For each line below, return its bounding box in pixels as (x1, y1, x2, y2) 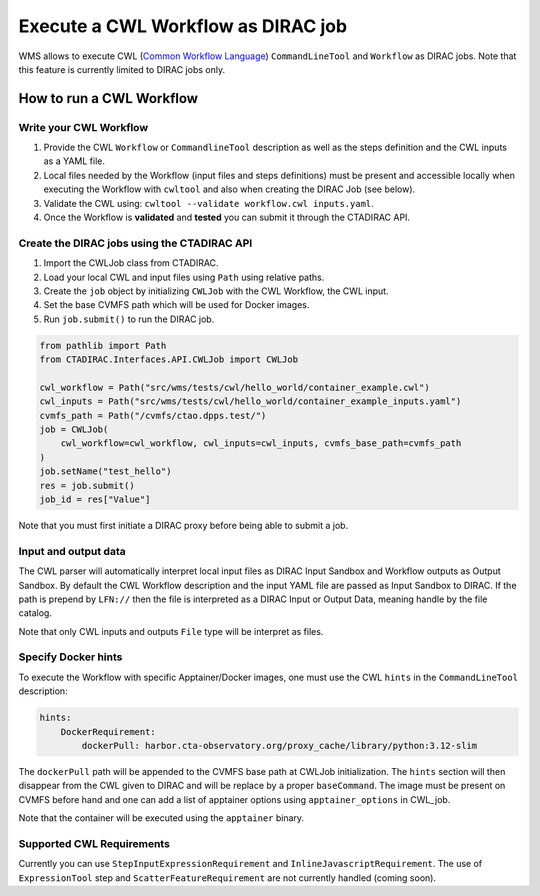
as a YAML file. (43, 155, 105, 167)
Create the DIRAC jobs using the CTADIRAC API (18, 236, 253, 250)
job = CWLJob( (39, 424, 109, 435)
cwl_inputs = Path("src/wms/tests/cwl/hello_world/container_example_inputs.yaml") (39, 396, 462, 407)
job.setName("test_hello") (39, 466, 172, 477)
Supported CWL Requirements (18, 836, 170, 850)
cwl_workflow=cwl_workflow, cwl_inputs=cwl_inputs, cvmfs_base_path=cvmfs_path (60, 438, 462, 449)
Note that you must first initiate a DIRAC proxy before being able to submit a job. (18, 520, 349, 532)
